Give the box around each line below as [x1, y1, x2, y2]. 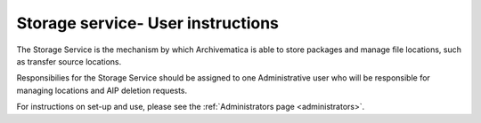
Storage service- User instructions [16, 13, 280, 33]
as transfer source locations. [16, 56, 122, 66]
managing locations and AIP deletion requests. [16, 85, 188, 96]
